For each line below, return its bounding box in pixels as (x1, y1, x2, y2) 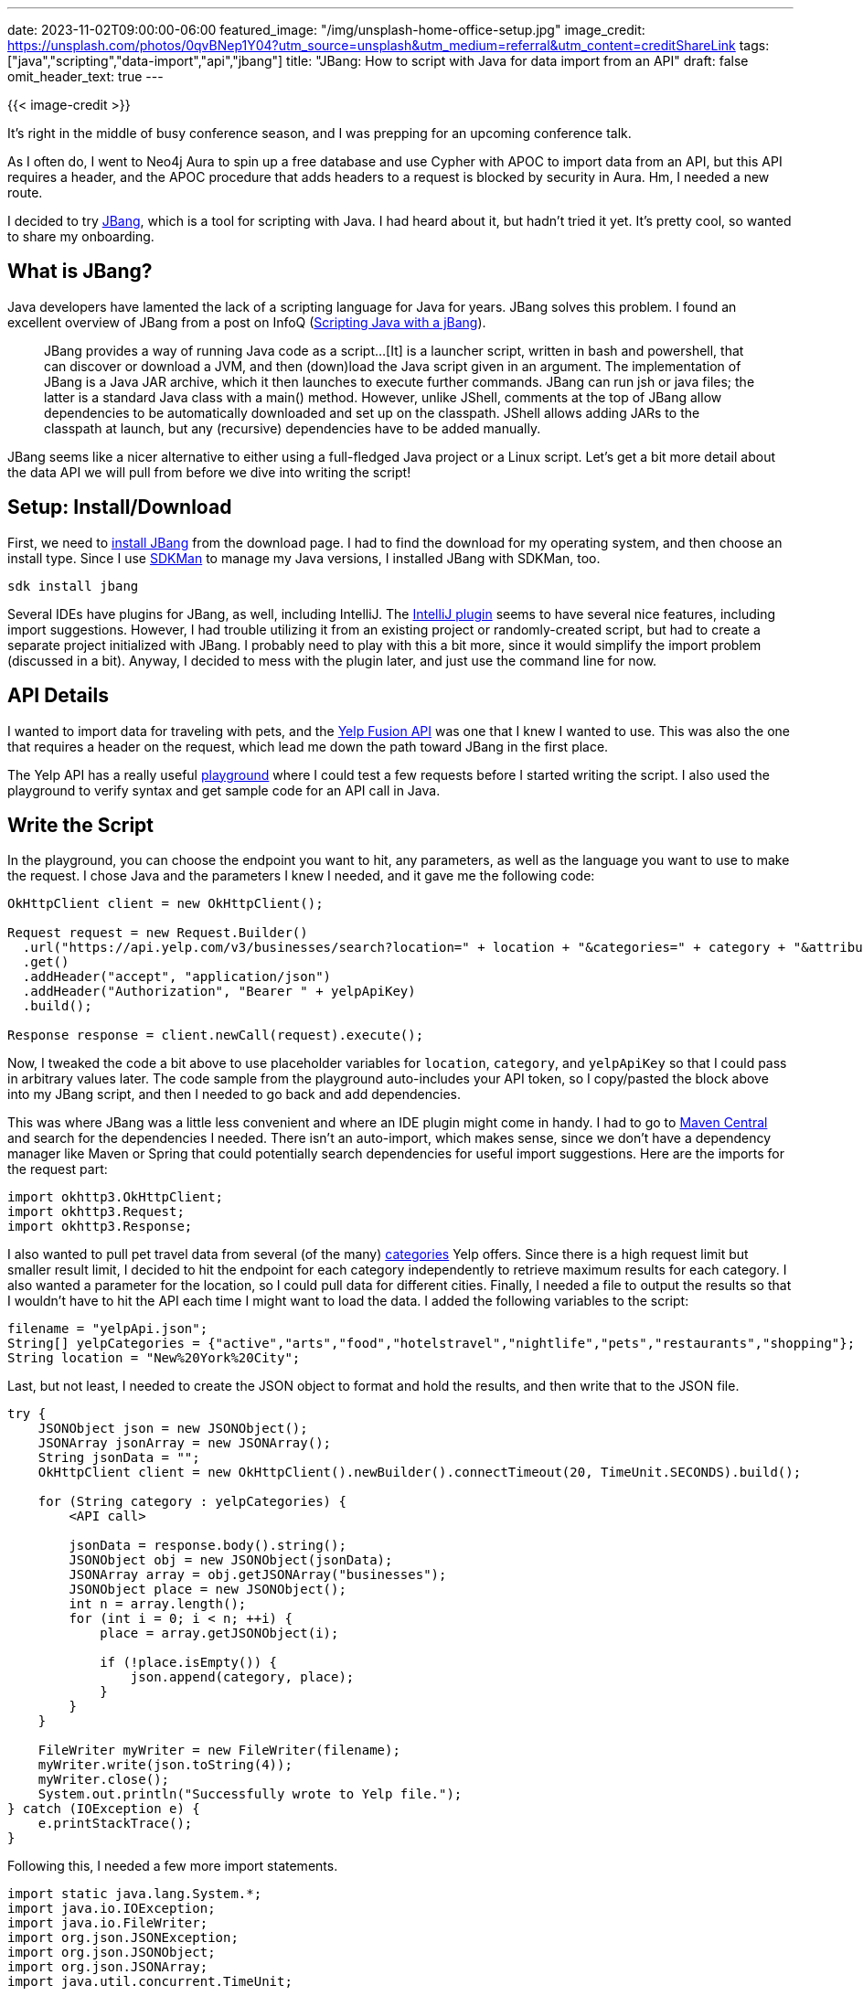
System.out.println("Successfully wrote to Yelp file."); (37, 1787, 463, 1802)
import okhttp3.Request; (7, 1204, 185, 1220)
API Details (7, 684, 109, 708)
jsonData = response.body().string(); (69, 1538, 346, 1553)
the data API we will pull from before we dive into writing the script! (7, 464, 411, 480)
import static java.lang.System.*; (7, 1886, 262, 1902)
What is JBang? (7, 260, 153, 283)
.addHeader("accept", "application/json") (22, 969, 332, 985)
